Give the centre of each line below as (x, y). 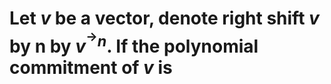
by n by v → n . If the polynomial (134, 43)
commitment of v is (91, 68)
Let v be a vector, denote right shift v (164, 18)
